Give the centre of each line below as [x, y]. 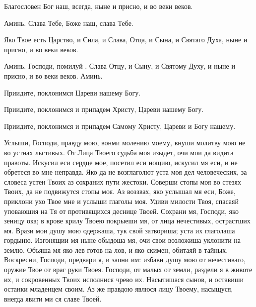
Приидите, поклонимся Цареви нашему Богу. [72, 92]
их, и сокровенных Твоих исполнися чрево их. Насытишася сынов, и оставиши [124, 279]
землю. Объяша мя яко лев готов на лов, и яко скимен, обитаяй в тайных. [116, 250]
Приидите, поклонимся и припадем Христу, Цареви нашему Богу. [104, 109]
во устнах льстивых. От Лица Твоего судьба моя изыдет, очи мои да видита [119, 152]
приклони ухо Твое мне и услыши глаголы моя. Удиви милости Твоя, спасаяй [122, 201]
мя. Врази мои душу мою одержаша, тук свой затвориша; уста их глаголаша [120, 230]
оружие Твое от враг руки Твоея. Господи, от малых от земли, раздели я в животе [128, 269]
